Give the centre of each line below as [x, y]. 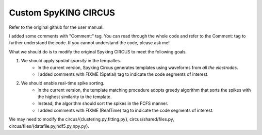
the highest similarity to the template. [74, 97]
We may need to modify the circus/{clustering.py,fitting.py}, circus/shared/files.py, [91, 119]
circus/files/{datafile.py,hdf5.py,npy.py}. [49, 126]
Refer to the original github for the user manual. [56, 27]
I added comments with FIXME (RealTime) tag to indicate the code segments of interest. [125, 110]
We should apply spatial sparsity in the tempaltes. [71, 61]
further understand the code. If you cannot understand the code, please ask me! [89, 43]
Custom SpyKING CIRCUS [62, 13]
